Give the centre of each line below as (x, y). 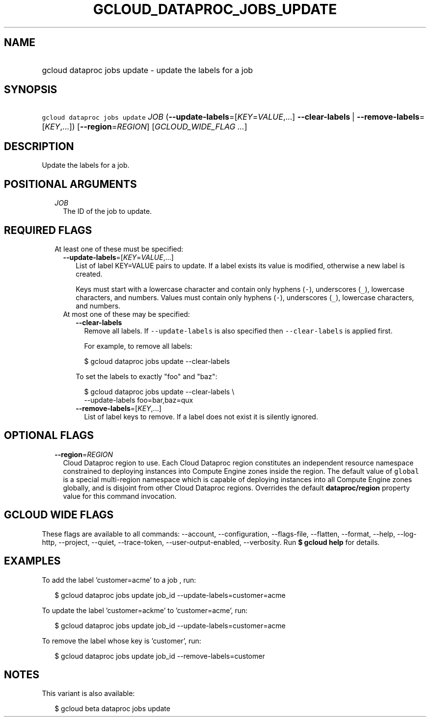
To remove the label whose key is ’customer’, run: (121, 641)
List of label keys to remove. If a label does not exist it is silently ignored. (201, 416)
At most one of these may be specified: (126, 314)
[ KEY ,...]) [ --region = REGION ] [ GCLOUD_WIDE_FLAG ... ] (145, 127)
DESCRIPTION (39, 146)
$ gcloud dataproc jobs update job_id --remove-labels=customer (160, 656)
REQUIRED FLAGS (48, 230)
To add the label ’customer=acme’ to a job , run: (119, 580)
